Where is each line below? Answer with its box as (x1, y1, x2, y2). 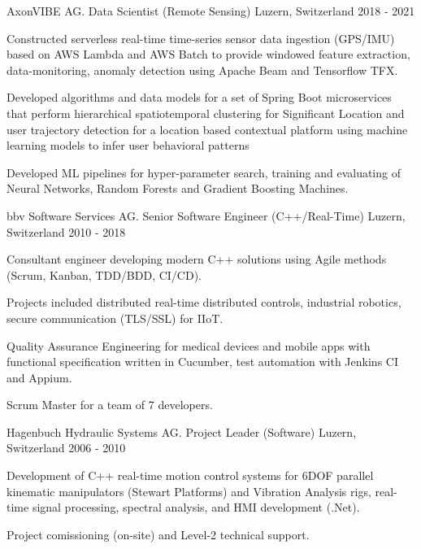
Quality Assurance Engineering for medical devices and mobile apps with (7, 337, 371, 354)
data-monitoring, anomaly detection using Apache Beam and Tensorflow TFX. (7, 61, 398, 78)
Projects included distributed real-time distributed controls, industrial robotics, (7, 294, 401, 311)
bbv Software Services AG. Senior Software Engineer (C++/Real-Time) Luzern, (7, 207, 406, 224)
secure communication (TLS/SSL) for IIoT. (7, 309, 224, 326)
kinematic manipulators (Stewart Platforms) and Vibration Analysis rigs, (7, 482, 371, 499)
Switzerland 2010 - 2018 (7, 223, 126, 240)
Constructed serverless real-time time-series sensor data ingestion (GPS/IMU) (7, 29, 395, 46)
